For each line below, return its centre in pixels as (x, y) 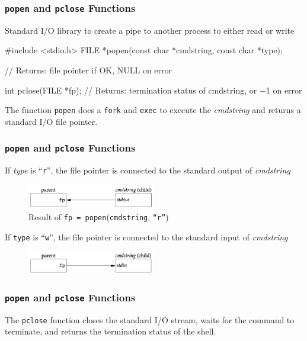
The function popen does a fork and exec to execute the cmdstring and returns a (153, 110)
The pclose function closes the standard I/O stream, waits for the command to (150, 319)
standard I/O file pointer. (51, 121)
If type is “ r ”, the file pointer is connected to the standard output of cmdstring (148, 170)
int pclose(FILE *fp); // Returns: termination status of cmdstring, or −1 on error (153, 90)
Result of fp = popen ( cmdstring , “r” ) (99, 217)
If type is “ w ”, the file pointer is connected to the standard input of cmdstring (146, 237)
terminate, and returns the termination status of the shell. (111, 331)
